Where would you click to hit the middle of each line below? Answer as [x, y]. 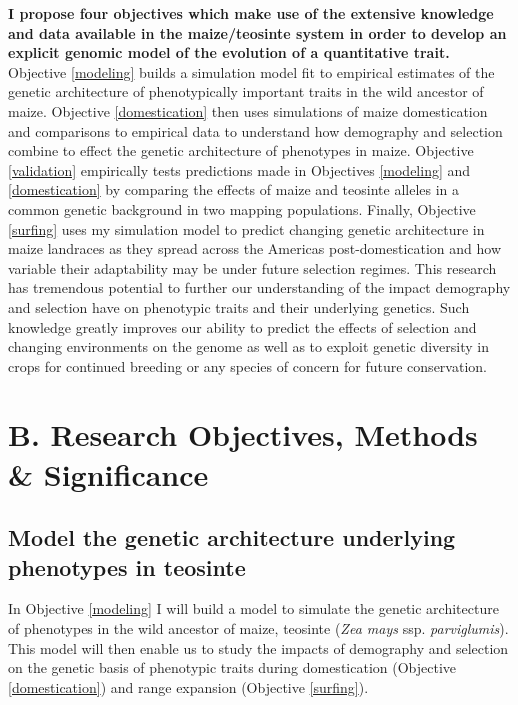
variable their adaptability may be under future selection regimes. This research [252, 267]
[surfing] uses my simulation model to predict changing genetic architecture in [246, 228]
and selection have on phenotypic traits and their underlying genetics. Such [239, 306]
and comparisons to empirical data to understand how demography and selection [255, 130]
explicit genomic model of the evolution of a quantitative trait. [229, 52]
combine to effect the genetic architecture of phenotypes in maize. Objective [241, 150]
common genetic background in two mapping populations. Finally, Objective [242, 208]
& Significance [108, 473]
